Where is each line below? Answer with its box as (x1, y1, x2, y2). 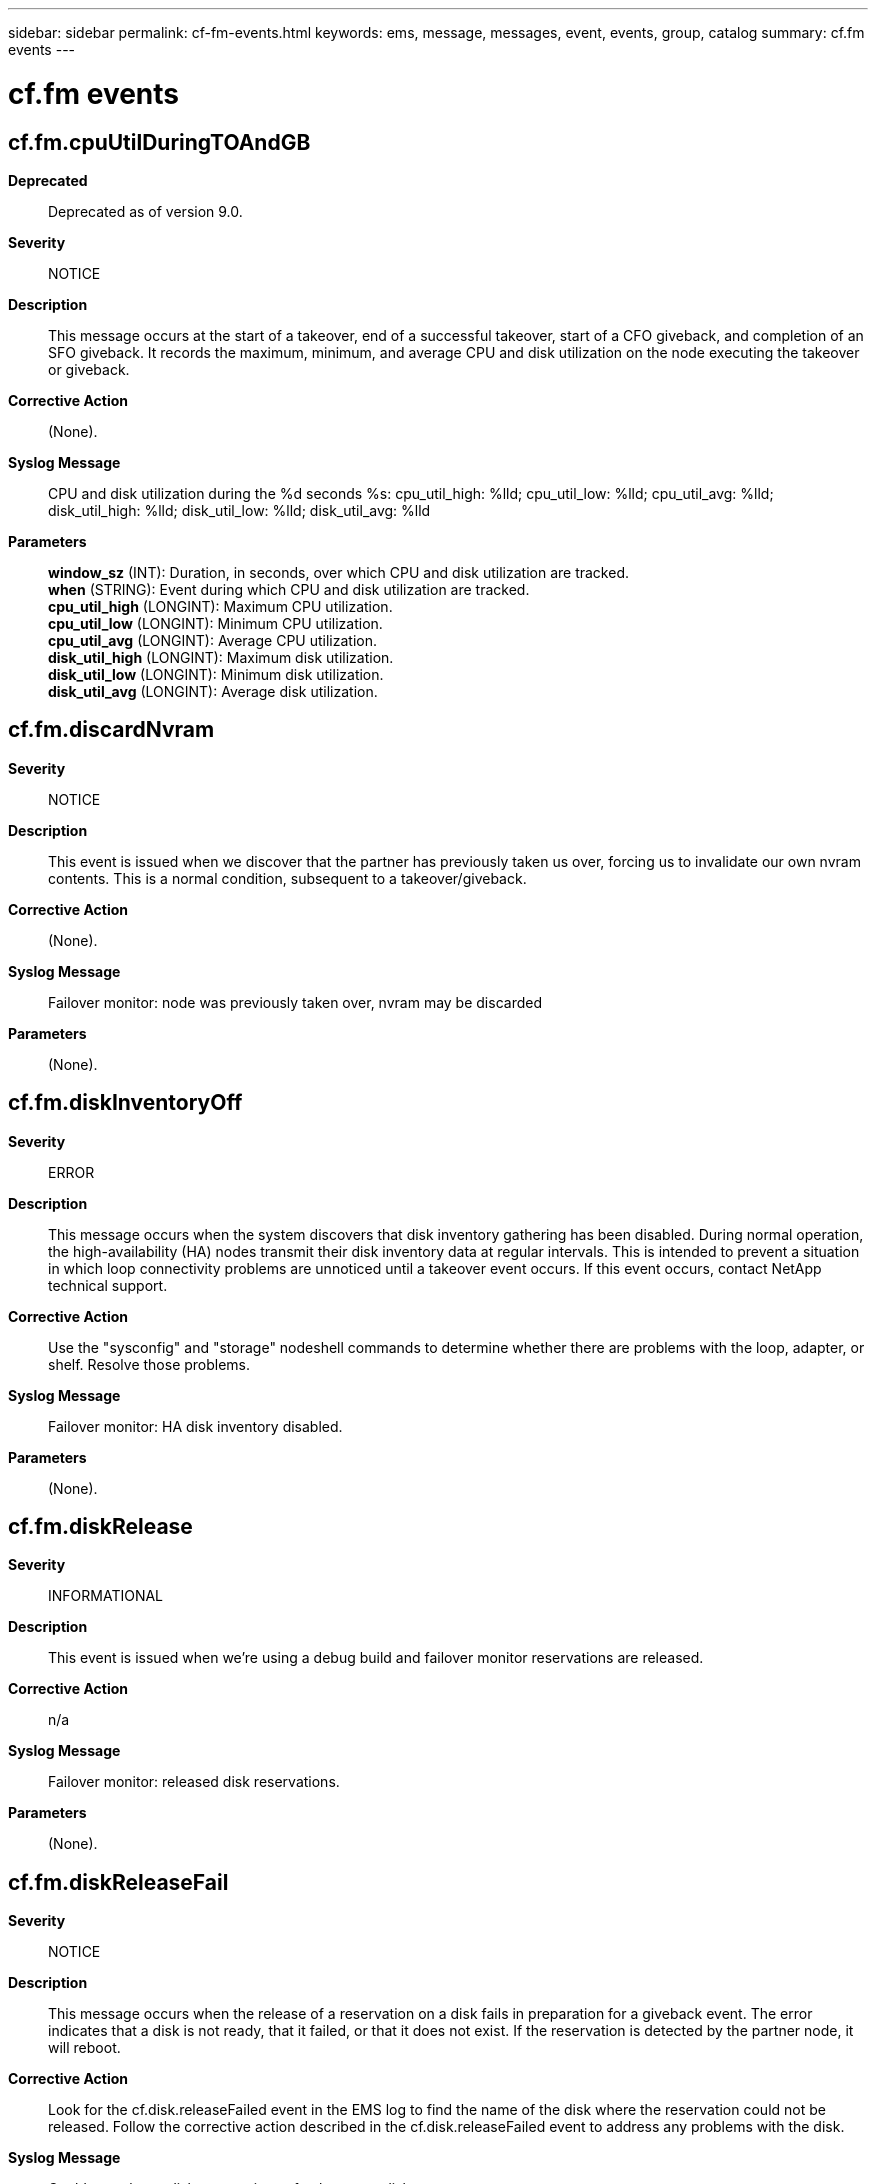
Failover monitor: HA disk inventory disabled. (48, 1417, 343, 1435)
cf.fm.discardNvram (8, 717, 215, 743)
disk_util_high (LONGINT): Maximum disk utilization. (48, 648, 394, 666)
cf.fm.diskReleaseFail (8, 1869, 229, 1895)
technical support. (48, 1276, 168, 1294)
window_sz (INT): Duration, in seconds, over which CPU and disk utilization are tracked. (48, 563, 630, 581)
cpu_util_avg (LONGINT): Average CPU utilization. (48, 631, 377, 649)
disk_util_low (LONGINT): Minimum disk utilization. (48, 665, 384, 683)
